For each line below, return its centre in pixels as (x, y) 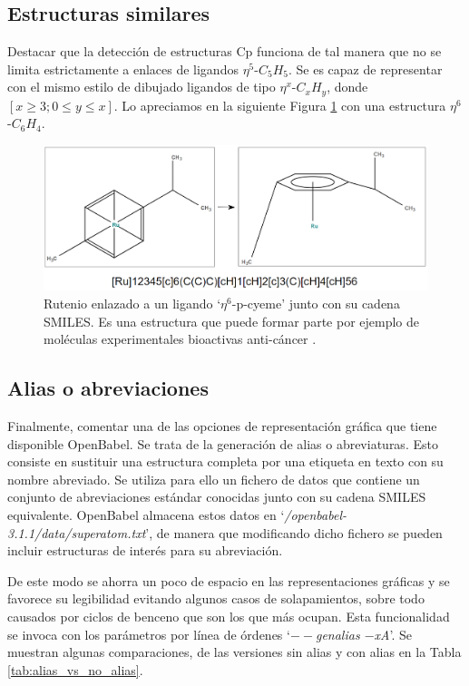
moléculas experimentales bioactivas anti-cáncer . (180, 339)
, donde (347, 87)
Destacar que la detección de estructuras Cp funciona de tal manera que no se (225, 51)
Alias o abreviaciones (108, 388)
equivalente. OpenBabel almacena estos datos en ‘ (146, 514)
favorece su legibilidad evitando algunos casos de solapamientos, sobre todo (216, 598)
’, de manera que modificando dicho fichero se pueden (294, 532)
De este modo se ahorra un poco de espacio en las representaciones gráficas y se (229, 580)
